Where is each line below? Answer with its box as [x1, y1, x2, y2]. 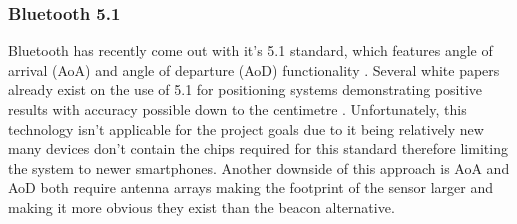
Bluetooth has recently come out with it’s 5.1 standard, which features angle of [8, 40, 493, 61]
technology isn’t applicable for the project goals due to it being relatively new [8, 118, 484, 139]
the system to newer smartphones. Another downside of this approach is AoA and [8, 157, 510, 178]
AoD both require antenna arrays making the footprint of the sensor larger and [8, 177, 493, 198]
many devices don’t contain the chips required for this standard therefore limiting [8, 138, 508, 159]
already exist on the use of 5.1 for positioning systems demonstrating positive [8, 79, 483, 100]
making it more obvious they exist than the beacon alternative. [8, 196, 395, 217]
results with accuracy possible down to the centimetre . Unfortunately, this [8, 99, 467, 119]
